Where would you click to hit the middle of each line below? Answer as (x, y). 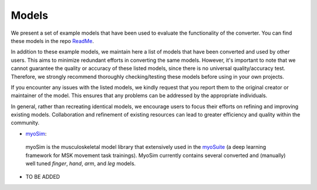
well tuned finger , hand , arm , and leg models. (81, 164)
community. (25, 123)
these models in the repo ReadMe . (52, 41)
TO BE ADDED (43, 177)
